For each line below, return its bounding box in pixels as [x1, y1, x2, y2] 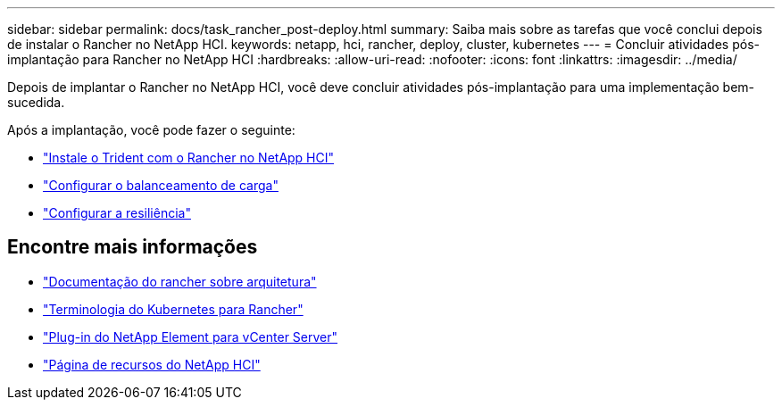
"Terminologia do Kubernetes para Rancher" [43, 301, 304, 317]
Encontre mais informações [7, 236, 258, 259]
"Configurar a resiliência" [43, 205, 191, 220]
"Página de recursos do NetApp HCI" [43, 356, 261, 372]
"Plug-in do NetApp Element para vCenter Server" [43, 328, 338, 345]
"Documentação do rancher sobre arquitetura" [43, 273, 317, 289]
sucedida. [7, 95, 65, 110]
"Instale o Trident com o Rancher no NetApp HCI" [43, 150, 335, 165]
